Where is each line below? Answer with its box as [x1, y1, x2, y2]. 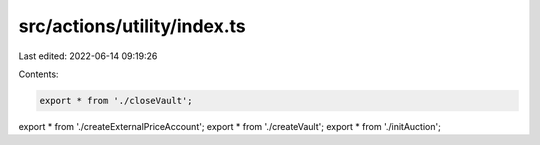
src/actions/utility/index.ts [18, 15, 247, 37]
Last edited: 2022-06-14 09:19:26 [18, 50, 158, 62]
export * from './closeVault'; [39, 95, 194, 106]
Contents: [18, 68, 59, 80]
